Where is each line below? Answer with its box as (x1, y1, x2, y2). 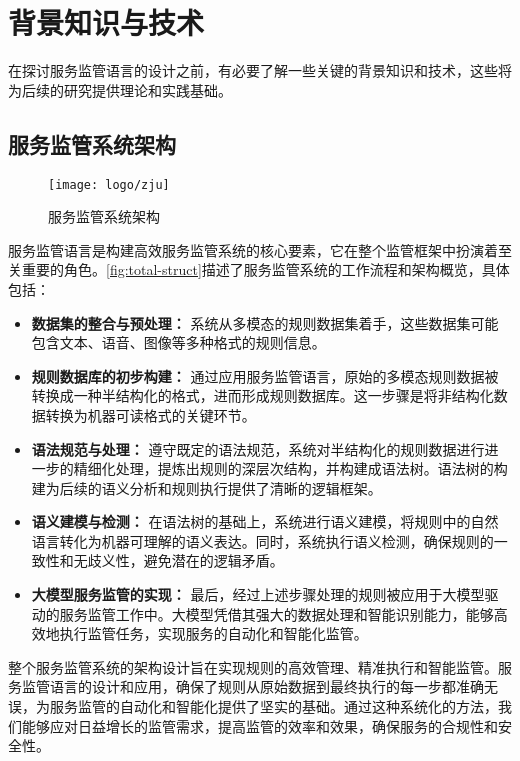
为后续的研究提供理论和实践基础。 (8, 79, 232, 100)
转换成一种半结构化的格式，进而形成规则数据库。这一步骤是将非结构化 (31, 385, 494, 406)
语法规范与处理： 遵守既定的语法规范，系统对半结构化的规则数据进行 (31, 438, 485, 459)
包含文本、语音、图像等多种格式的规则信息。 (31, 332, 326, 353)
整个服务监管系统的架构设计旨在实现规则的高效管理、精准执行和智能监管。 (8, 656, 498, 677)
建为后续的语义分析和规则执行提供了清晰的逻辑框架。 (31, 477, 382, 498)
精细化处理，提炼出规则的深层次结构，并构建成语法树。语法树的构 (73, 458, 508, 479)
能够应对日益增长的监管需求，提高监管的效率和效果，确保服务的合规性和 (21, 715, 498, 736)
